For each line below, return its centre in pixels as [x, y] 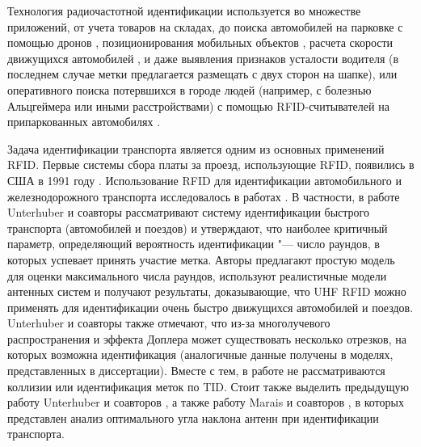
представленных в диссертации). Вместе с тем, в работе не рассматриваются [196, 371]
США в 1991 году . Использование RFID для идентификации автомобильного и [204, 180]
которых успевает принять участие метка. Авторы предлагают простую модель [201, 259]
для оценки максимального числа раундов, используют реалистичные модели [197, 275]
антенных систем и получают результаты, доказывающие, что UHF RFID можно [207, 291]
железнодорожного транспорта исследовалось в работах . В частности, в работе [204, 196]
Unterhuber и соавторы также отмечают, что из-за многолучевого [169, 323]
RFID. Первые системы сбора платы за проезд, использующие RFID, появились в [211, 164]
